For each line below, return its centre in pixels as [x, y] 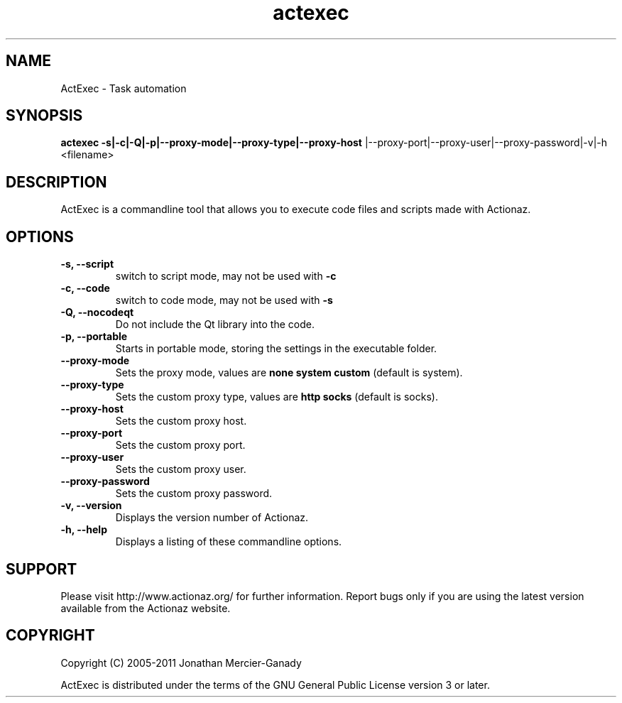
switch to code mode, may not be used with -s [224, 300]
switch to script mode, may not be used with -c [226, 276]
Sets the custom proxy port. [180, 445]
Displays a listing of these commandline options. [229, 542]
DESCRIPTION [56, 182]
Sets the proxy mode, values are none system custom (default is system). [289, 373]
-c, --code [85, 288]
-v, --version [91, 506]
